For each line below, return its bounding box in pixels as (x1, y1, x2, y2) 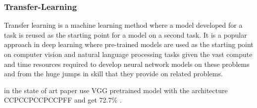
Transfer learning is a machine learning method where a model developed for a (4, 20, 243, 30)
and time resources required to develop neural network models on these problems (4, 58, 250, 69)
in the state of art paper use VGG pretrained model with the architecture (4, 85, 228, 95)
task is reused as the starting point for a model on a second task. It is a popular (4, 29, 247, 40)
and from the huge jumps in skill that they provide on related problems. (4, 68, 223, 79)
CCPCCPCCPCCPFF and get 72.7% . (4, 95, 122, 105)
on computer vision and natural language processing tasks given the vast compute (4, 49, 253, 59)
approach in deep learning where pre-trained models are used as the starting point (4, 39, 254, 50)
